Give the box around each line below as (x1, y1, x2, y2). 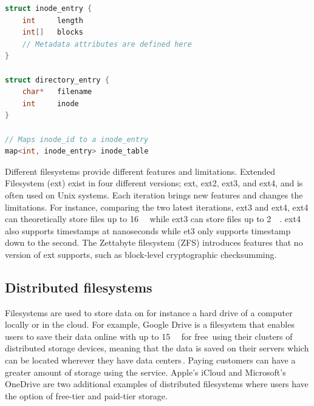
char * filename (22, 87, 92, 96)
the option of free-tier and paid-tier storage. (5, 389, 168, 402)
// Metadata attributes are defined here (22, 39, 192, 49)
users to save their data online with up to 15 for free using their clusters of (5, 330, 293, 342)
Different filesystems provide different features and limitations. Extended (5, 164, 276, 177)
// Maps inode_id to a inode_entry (5, 135, 149, 144)
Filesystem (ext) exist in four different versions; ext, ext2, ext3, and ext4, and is (5, 177, 303, 189)
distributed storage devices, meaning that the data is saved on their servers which (5, 342, 309, 354)
